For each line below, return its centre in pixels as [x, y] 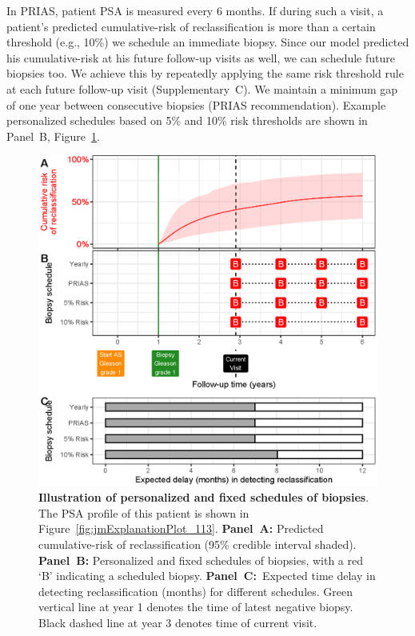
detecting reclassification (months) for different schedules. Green [196, 591]
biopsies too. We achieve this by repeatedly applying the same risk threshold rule [205, 73]
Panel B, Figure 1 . [53, 136]
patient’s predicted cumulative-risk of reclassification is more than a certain [191, 26]
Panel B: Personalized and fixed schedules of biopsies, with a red [201, 560]
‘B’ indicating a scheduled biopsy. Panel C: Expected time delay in [207, 576]
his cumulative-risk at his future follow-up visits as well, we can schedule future [201, 57]
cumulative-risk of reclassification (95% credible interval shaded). [198, 544]
